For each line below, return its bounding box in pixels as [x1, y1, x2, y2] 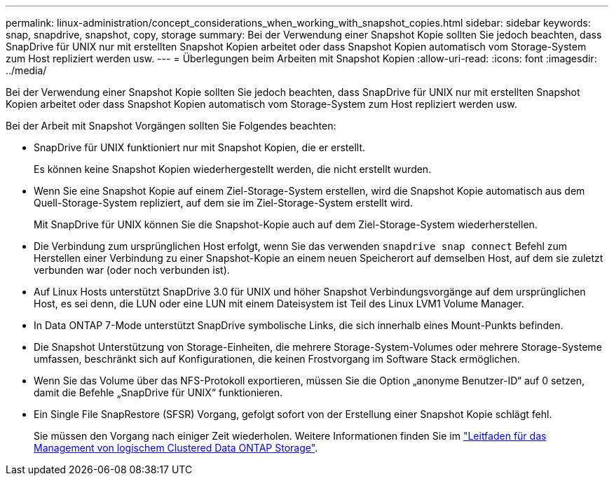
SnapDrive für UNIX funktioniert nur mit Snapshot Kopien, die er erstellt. [34, 141, 366, 153]
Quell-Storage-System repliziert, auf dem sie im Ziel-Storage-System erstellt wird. [34, 197, 413, 209]
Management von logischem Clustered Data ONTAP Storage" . [34, 442, 318, 454]
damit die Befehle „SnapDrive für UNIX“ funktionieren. [34, 386, 283, 398]
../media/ [6, 64, 47, 76]
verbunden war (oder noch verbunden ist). [34, 264, 230, 276]
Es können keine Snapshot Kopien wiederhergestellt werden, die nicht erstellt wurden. [34, 163, 432, 175]
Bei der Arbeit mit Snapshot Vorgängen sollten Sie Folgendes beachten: [6, 120, 336, 132]
